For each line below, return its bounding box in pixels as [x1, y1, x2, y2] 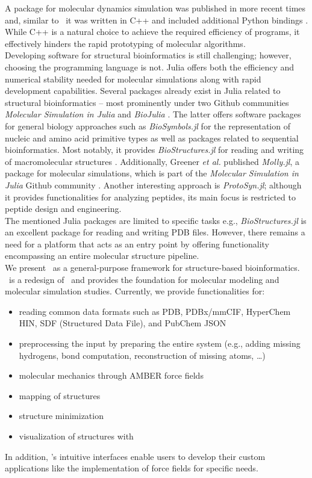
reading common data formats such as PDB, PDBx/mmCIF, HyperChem [19, 305, 291, 317]
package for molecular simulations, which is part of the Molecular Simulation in [5, 167, 299, 179]
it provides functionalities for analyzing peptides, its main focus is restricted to [5, 190, 296, 203]
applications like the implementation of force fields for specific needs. [5, 462, 258, 474]
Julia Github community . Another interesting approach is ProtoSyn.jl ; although [5, 178, 302, 191]
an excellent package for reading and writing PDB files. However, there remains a [5, 226, 305, 238]
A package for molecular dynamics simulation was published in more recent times [5, 2, 306, 14]
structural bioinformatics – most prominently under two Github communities [5, 96, 289, 108]
